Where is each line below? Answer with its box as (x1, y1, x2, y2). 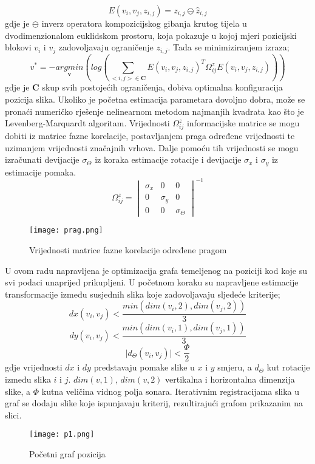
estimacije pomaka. (5, 165, 76, 178)
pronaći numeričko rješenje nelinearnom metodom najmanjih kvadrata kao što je (5, 104, 304, 117)
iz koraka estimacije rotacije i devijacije (95, 153, 242, 166)
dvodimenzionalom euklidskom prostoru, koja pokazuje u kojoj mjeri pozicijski (5, 29, 297, 41)
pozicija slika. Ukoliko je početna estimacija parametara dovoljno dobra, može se (5, 93, 305, 106)
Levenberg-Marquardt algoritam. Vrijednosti (5, 117, 170, 129)
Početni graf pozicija (29, 448, 106, 460)
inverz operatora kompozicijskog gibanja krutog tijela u (41, 17, 247, 29)
